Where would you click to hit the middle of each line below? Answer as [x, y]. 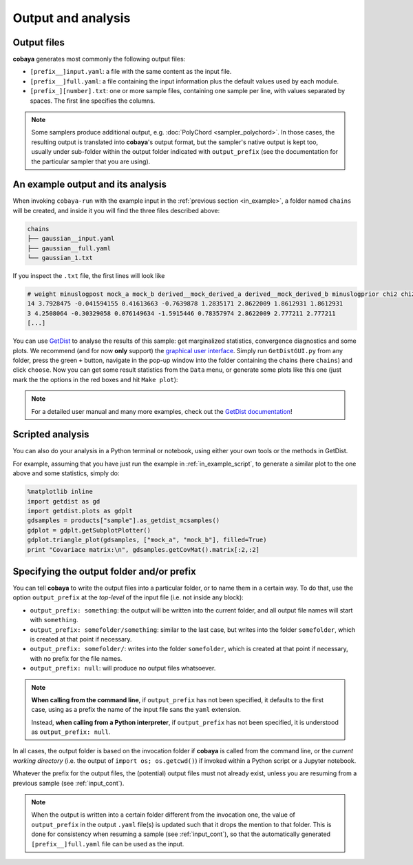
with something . [54, 620]
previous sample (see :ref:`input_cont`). [68, 783]
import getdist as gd [64, 501]
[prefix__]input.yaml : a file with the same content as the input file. [131, 72]
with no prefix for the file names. [76, 658]
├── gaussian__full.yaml [69, 248]
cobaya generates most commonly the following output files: [99, 59]
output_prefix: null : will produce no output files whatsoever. [123, 668]
